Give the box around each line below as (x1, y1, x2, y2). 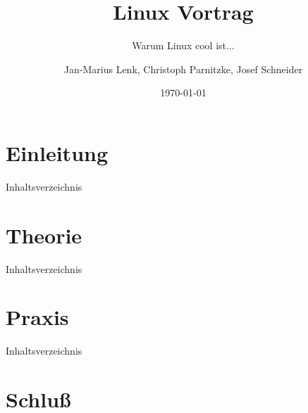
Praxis (6, 303, 69, 331)
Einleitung (6, 138, 109, 167)
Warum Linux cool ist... (132, 38, 235, 53)
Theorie (6, 220, 82, 249)
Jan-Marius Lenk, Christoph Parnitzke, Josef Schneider (63, 61, 303, 76)
